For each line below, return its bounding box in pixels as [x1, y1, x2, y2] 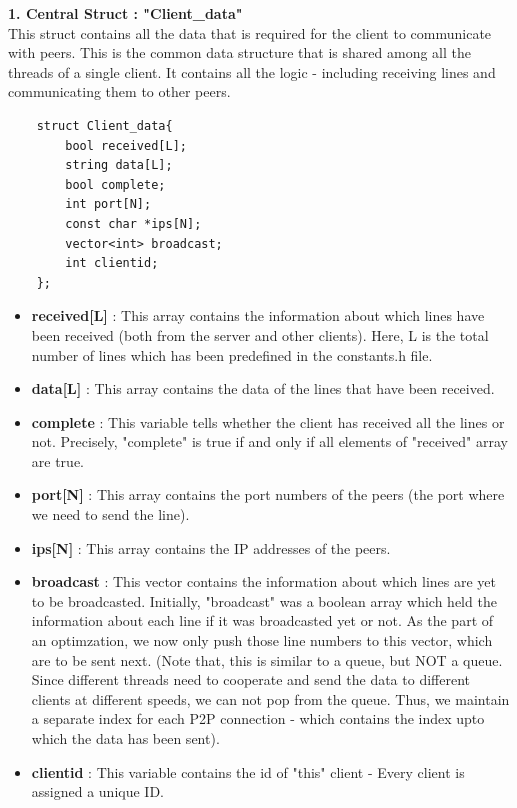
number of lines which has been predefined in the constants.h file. [31, 344, 433, 365]
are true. [31, 450, 84, 471]
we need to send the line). [31, 504, 190, 525]
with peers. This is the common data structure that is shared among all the [8, 42, 471, 63]
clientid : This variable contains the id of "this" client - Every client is [31, 761, 465, 782]
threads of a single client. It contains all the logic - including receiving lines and [8, 61, 496, 82]
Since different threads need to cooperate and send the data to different [31, 669, 470, 690]
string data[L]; [65, 158, 173, 173]
